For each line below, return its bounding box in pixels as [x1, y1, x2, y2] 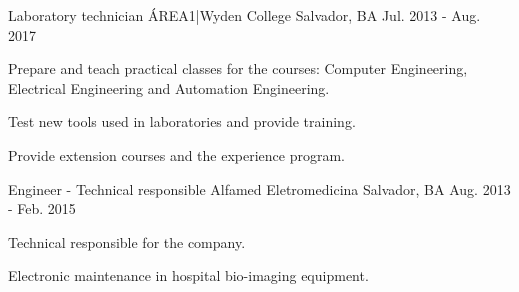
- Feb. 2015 [8, 198, 76, 219]
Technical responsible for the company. [8, 231, 246, 252]
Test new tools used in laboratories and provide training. [8, 111, 356, 132]
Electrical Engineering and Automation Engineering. [8, 77, 330, 98]
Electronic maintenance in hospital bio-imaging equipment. [8, 265, 369, 286]
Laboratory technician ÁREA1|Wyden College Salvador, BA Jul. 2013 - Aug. [8, 5, 481, 25]
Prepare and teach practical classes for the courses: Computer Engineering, [8, 58, 468, 79]
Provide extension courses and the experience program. [8, 144, 346, 165]
